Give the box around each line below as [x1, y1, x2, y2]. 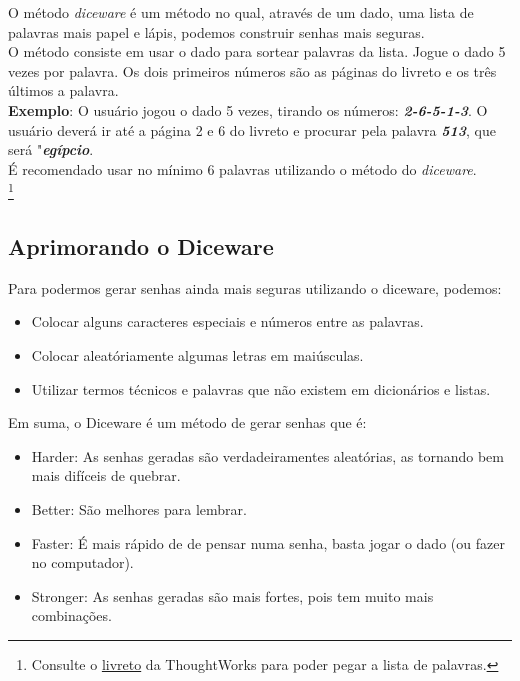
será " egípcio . [8, 139, 94, 160]
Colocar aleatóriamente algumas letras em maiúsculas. [31, 344, 364, 365]
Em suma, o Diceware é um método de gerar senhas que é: [8, 412, 367, 433]
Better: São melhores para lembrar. [31, 498, 247, 519]
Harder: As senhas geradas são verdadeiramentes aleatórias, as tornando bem [31, 445, 504, 466]
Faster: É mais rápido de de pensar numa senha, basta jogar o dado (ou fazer [31, 532, 505, 553]
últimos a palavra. [8, 80, 119, 101]
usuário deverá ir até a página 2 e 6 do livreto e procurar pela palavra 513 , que [8, 119, 497, 140]
